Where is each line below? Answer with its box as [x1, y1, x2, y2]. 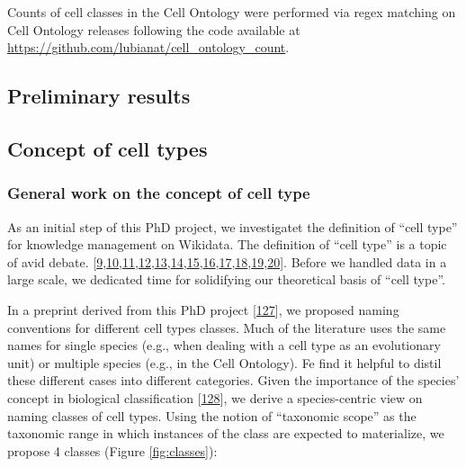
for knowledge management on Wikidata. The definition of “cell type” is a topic [7, 235, 447, 254]
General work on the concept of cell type [7, 182, 310, 204]
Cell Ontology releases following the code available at [7, 20, 300, 39]
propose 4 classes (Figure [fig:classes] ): [7, 441, 218, 460]
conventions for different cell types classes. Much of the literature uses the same [7, 318, 446, 337]
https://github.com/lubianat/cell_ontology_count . [7, 38, 290, 57]
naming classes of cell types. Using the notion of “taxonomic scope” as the [7, 406, 417, 425]
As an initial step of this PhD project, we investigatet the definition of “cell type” [7, 217, 458, 236]
